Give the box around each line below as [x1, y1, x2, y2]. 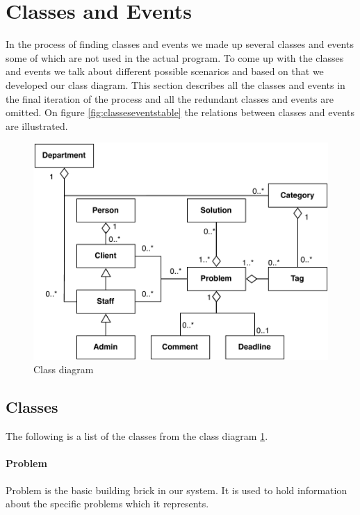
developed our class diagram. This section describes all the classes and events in [6, 77, 345, 92]
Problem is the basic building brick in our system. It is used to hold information [6, 482, 347, 497]
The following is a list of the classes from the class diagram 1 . [6, 429, 268, 443]
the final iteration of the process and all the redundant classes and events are [6, 91, 334, 106]
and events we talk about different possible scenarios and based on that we [6, 64, 324, 79]
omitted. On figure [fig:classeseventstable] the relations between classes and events [6, 105, 355, 120]
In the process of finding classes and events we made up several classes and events [6, 37, 354, 51]
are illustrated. [6, 118, 68, 133]
